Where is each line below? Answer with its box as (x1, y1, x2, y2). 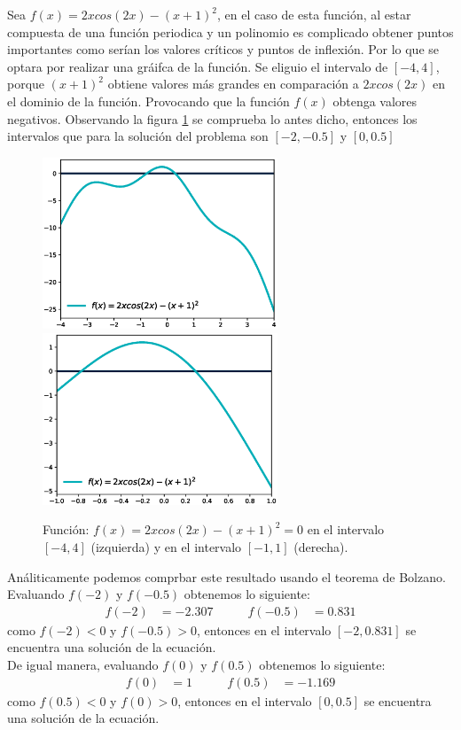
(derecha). (293, 538, 348, 556)
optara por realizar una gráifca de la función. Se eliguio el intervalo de (7, 57, 388, 75)
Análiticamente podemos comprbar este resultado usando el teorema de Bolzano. (7, 567, 446, 586)
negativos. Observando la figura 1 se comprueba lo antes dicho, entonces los (7, 109, 418, 128)
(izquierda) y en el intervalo (90, 538, 242, 556)
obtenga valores (332, 91, 418, 110)
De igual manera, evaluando (7, 656, 159, 674)
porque (7, 74, 45, 93)
